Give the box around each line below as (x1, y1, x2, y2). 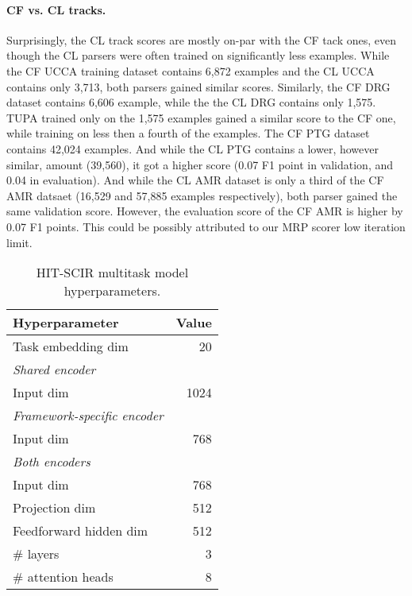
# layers (13, 544, 60, 563)
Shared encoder (13, 360, 96, 379)
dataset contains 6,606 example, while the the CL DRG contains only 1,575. (6, 94, 376, 110)
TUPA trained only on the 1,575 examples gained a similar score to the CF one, (6, 109, 396, 126)
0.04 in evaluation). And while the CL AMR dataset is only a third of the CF (6, 172, 384, 188)
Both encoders (13, 452, 90, 471)
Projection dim (13, 498, 96, 517)
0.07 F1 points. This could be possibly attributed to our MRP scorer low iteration (6, 218, 406, 234)
